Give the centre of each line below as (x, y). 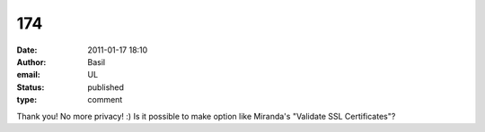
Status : (31, 87)
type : (27, 100)
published (106, 87)
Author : (31, 62)
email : (28, 75)
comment (105, 100)
